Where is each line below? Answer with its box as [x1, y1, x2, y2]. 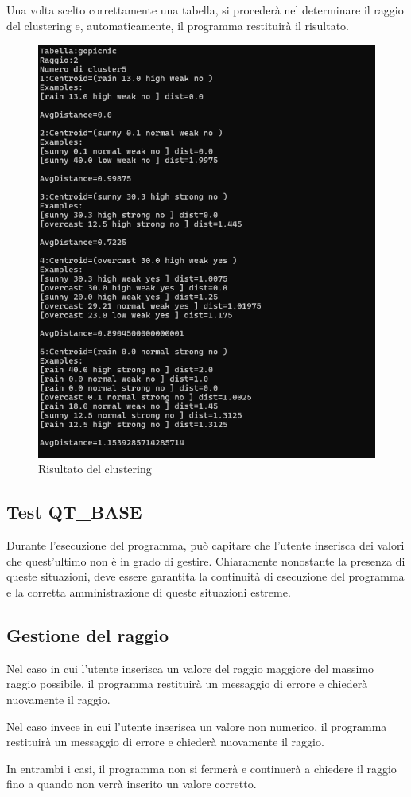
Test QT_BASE [6, 500, 142, 524]
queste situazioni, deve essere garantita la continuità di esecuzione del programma [6, 568, 405, 585]
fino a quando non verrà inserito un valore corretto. [6, 776, 257, 792]
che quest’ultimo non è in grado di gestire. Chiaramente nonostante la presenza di [6, 552, 405, 569]
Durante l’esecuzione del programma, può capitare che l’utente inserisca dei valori [6, 537, 405, 554]
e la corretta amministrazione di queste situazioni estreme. [6, 583, 291, 600]
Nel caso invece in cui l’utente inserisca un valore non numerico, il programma [6, 717, 387, 734]
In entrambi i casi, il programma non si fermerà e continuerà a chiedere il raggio [6, 760, 397, 776]
